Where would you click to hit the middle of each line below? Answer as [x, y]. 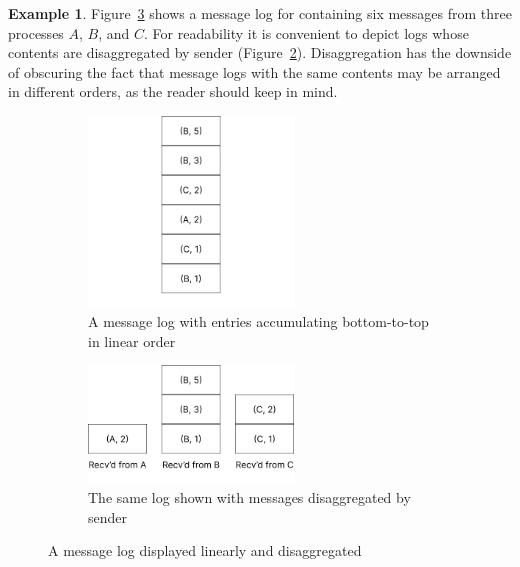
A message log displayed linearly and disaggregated [205, 550]
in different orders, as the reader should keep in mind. [173, 91]
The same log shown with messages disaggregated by [249, 496]
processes [36, 32]
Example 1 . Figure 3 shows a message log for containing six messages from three [260, 13]
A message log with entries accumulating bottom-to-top [258, 321]
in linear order [132, 340]
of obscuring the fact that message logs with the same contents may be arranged [254, 71]
